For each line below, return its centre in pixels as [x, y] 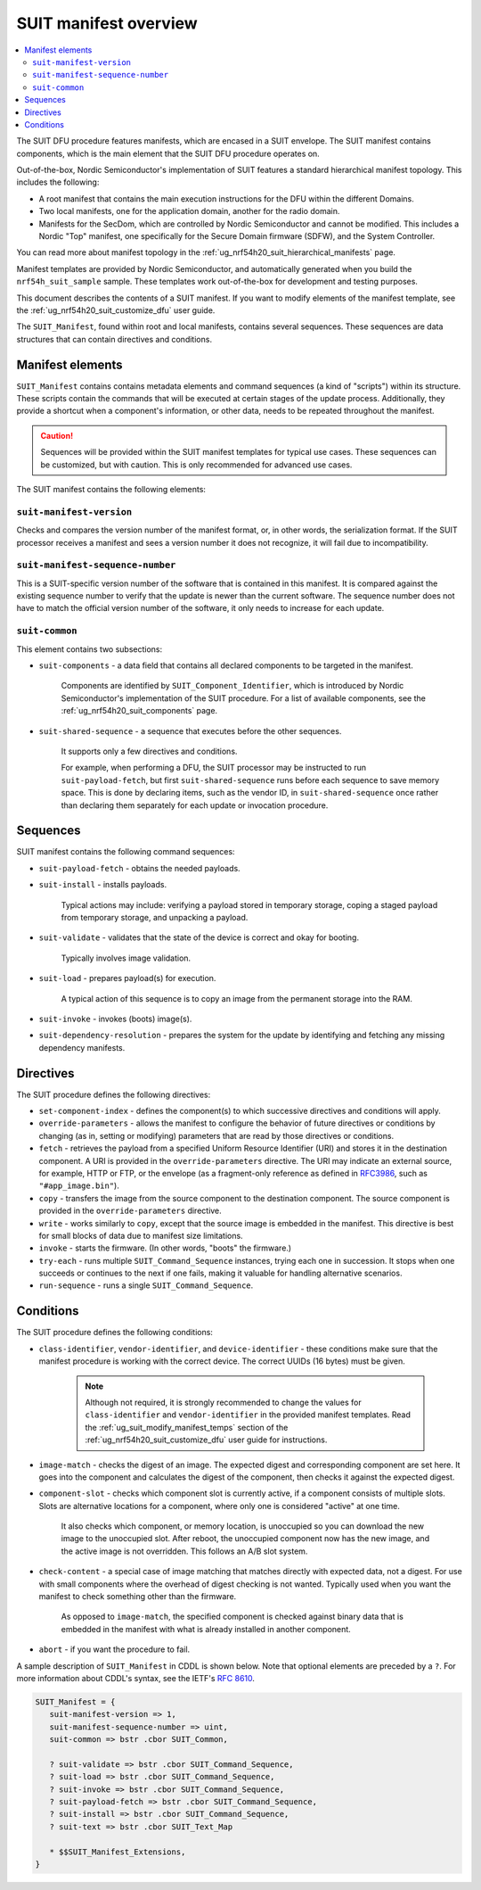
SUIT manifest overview [107, 23]
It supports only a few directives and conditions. [149, 751]
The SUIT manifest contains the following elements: [111, 489]
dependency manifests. [82, 1047]
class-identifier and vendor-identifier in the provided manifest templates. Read [248, 1415]
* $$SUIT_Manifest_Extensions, [118, 1852]
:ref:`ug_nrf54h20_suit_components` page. [139, 711]
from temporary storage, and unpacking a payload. [155, 917]
